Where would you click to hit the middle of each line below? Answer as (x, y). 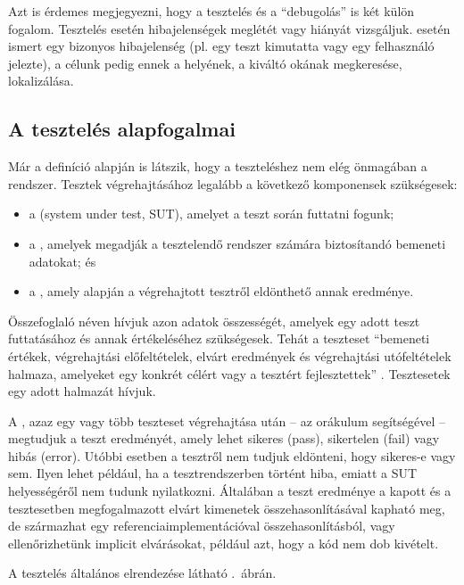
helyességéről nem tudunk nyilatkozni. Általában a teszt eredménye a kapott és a (230, 491)
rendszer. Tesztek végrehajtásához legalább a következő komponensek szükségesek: (233, 183)
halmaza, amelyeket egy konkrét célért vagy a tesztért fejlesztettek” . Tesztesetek (229, 373)
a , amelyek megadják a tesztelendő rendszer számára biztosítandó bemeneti (237, 243)
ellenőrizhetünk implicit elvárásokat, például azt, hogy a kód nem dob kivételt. (224, 543)
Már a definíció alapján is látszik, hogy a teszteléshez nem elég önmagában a (218, 166)
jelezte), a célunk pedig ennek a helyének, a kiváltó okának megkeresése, (205, 63)
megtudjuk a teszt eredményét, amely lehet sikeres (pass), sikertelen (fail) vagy (224, 438)
